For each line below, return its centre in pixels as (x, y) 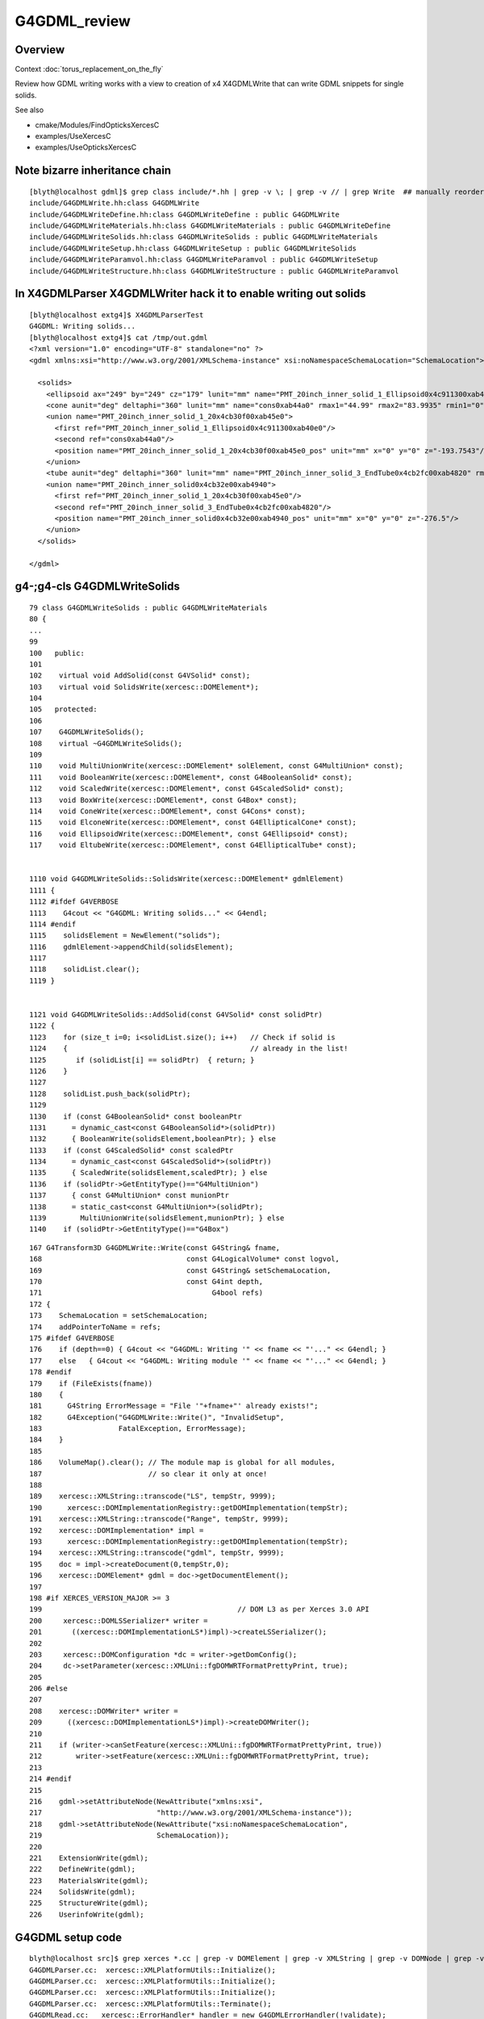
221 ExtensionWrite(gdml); (89, 1858)
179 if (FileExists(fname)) (91, 1383)
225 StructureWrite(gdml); (89, 1903)
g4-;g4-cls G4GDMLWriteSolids (98, 587)
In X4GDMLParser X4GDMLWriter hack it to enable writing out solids (190, 294)
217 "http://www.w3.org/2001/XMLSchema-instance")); (191, 1813)
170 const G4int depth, (146, 1281)
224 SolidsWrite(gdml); (83, 1892)
